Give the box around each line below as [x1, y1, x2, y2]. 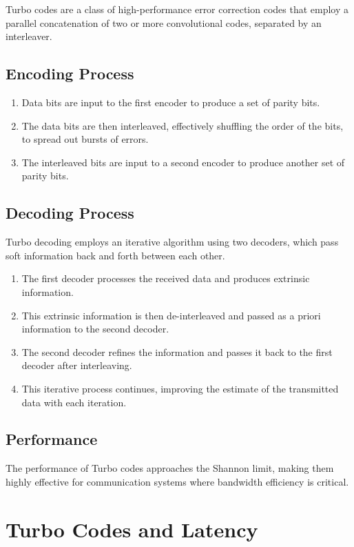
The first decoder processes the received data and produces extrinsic [21, 271, 310, 286]
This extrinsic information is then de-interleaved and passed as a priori [21, 308, 321, 322]
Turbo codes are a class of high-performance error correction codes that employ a [6, 2, 349, 16]
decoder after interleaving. [21, 358, 132, 372]
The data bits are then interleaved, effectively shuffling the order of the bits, [21, 118, 344, 132]
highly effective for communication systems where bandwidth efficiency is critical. [6, 474, 349, 488]
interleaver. [6, 29, 52, 43]
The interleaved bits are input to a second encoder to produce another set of [21, 155, 345, 169]
